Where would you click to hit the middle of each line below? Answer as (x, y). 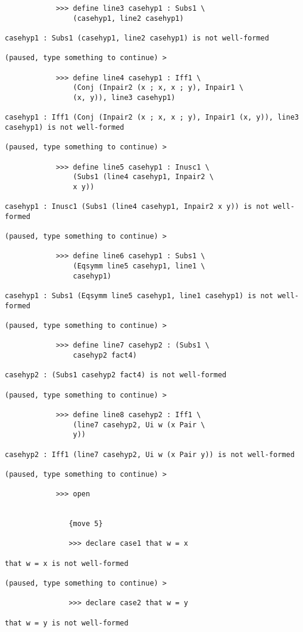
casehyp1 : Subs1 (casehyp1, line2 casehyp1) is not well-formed (137, 38)
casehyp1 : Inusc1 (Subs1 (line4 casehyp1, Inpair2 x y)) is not (137, 207)
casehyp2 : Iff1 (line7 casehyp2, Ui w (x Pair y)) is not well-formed (150, 454)
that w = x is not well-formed (67, 563)
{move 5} (86, 524)
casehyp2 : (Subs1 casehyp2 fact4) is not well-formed (116, 375)
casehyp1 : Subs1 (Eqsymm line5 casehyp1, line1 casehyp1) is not (139, 296)
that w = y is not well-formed (67, 623)
